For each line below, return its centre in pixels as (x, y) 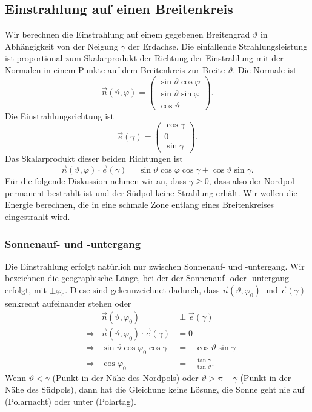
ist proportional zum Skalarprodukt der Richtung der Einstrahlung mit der (144, 58)
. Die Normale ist (265, 69)
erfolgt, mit (26, 290)
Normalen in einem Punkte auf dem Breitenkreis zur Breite (115, 69)
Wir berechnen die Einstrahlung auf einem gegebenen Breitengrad (128, 34)
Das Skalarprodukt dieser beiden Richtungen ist (94, 158)
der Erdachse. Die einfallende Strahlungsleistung (218, 46)
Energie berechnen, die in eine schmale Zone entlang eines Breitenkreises (140, 204)
